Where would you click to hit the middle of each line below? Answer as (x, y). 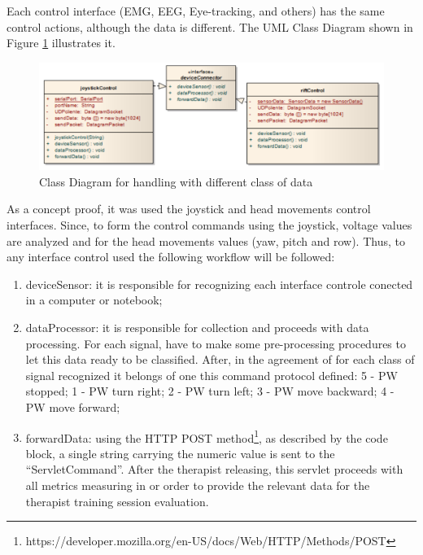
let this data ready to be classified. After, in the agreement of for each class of (220, 359)
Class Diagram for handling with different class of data (176, 181)
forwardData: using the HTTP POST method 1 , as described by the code (207, 436)
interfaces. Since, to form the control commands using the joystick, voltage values (209, 225)
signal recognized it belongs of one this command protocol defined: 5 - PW (211, 375)
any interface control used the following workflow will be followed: (171, 257)
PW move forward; (73, 407)
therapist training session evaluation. (117, 501)
